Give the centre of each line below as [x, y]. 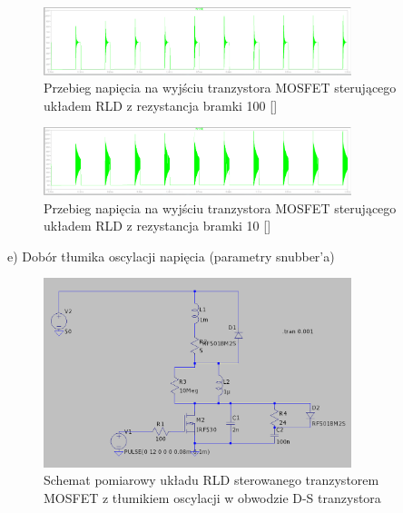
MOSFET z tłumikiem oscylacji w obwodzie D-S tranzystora [212, 497]
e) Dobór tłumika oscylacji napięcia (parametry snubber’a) [171, 256]
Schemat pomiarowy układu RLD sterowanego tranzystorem [211, 480]
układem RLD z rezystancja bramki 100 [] [161, 105]
